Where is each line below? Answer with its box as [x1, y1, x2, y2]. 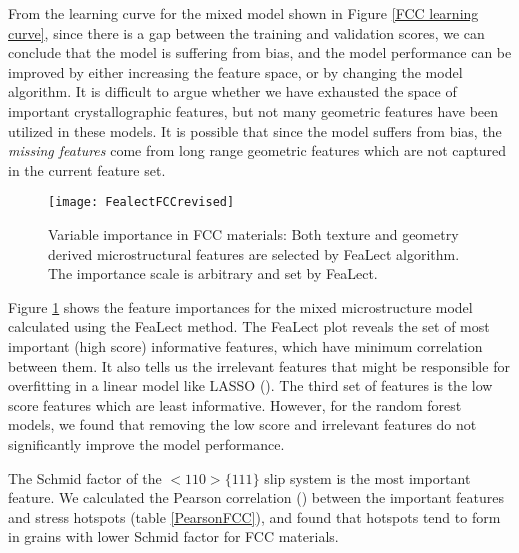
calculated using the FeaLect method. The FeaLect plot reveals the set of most [8, 316, 490, 337]
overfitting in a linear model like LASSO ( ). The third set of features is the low [8, 375, 493, 396]
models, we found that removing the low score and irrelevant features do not [8, 414, 477, 435]
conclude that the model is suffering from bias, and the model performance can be [8, 42, 512, 63]
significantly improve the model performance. [8, 433, 285, 454]
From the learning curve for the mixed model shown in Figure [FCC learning [8, 3, 479, 23]
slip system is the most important [264, 467, 471, 488]
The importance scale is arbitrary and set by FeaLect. [48, 263, 378, 284]
